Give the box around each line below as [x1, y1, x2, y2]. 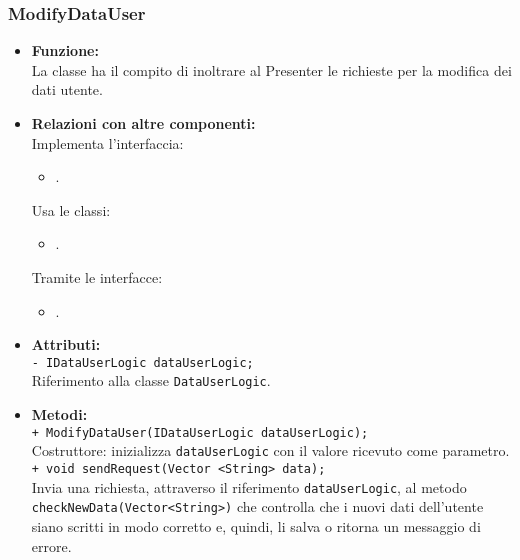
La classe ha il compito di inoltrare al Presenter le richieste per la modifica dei [31, 59, 512, 80]
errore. [31, 535, 72, 556]
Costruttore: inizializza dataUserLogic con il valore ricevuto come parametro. [31, 440, 510, 461]
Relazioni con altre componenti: [31, 113, 256, 133]
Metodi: [31, 404, 88, 425]
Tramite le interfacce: [31, 266, 163, 287]
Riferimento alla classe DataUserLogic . [31, 370, 271, 391]
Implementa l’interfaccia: [31, 132, 184, 153]
